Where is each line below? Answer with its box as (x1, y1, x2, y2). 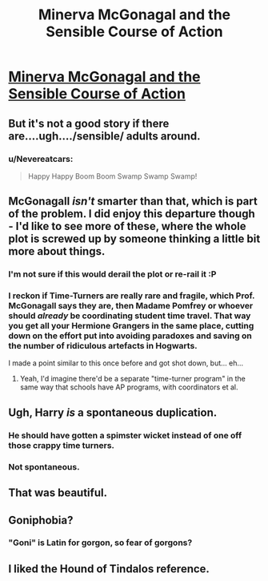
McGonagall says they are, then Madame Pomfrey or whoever (8, 301, 254, 312)
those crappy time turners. (8, 439, 114, 450)
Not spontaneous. (8, 461, 80, 472)
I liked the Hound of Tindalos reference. (8, 562, 210, 575)
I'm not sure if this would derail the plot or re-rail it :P (8, 268, 217, 280)
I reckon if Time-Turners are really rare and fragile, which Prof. (8, 290, 255, 301)
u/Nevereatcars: (8, 153, 74, 164)
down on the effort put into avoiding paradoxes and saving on (8, 330, 252, 341)
